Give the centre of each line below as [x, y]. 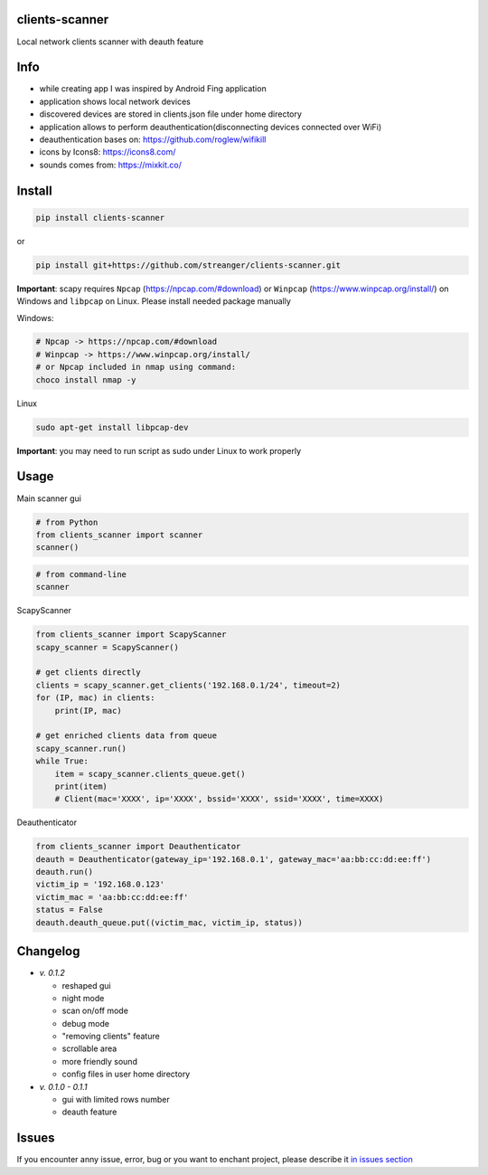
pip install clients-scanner [100, 218]
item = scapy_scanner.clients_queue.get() [150, 774]
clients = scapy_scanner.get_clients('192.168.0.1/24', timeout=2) [188, 685]
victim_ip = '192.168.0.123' [100, 885]
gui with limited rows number [116, 1100]
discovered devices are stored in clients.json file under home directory [171, 114]
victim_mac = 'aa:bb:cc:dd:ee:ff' [112, 897]
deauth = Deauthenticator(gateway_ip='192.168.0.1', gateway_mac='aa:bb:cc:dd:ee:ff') [234, 859]
